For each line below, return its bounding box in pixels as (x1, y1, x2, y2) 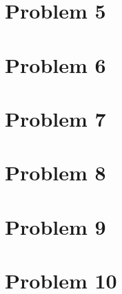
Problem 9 (5, 212, 106, 240)
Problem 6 (5, 50, 106, 78)
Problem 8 (5, 158, 106, 187)
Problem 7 (5, 104, 106, 132)
